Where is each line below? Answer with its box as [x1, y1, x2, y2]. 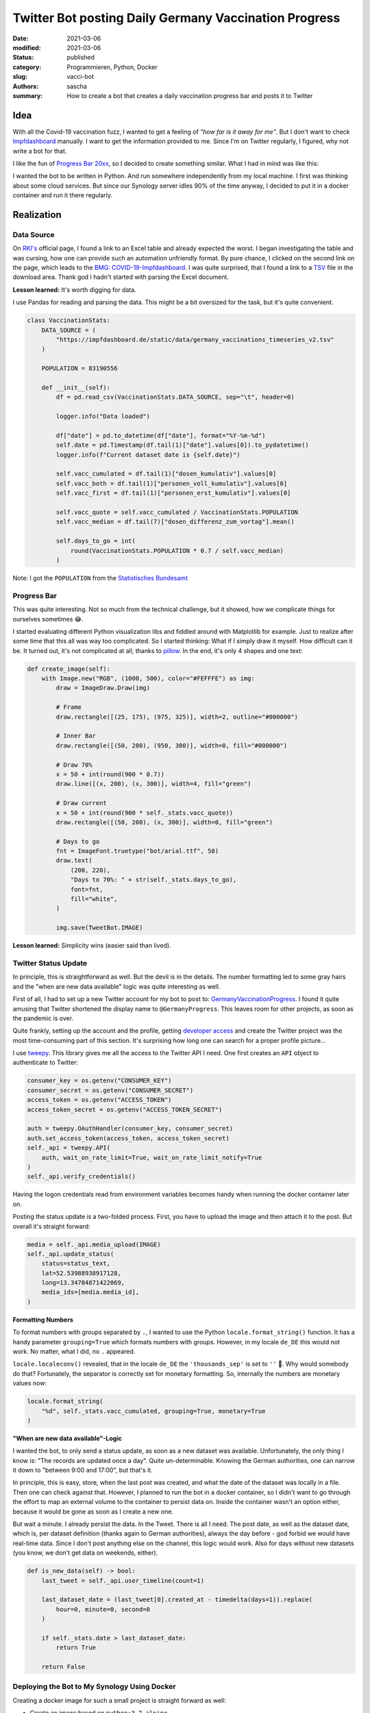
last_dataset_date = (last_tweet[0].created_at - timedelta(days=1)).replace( [41, 1596, 313, 1603]
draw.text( [56, 856, 92, 865]
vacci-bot [66, 73, 95, 81]
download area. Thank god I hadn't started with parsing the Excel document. [12, 273, 230, 281]
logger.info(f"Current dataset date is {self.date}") [56, 451, 241, 458]
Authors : [12, 82, 39, 90]
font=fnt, [70, 885, 103, 894]
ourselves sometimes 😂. [12, 615, 84, 623]
